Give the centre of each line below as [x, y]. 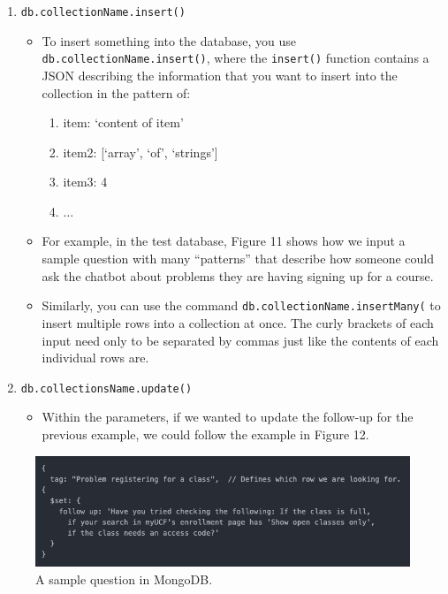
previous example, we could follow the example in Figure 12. [205, 434]
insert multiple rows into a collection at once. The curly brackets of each [238, 322]
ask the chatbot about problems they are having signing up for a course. [238, 275]
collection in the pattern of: [116, 92]
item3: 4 [85, 182]
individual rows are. [95, 358]
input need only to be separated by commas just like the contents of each [240, 340]
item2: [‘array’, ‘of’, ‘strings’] [140, 152]
